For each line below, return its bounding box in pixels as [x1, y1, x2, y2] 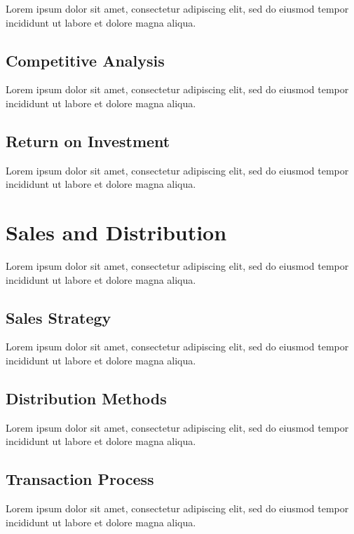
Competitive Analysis [6, 49, 165, 71]
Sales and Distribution [6, 218, 227, 247]
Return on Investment [6, 130, 170, 151]
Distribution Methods [6, 388, 167, 409]
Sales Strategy [6, 306, 111, 328]
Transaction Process [6, 468, 154, 490]
